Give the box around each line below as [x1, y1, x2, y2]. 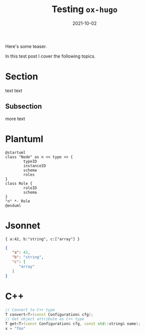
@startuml [5, 150, 26, 155]
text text [5, 87, 23, 93]
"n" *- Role [5, 199, 30, 204]
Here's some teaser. [5, 43, 47, 49]
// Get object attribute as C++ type [5, 317, 85, 322]
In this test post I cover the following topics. [5, 53, 96, 59]
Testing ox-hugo [51, 4, 118, 15]
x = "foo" [5, 326, 26, 331]
